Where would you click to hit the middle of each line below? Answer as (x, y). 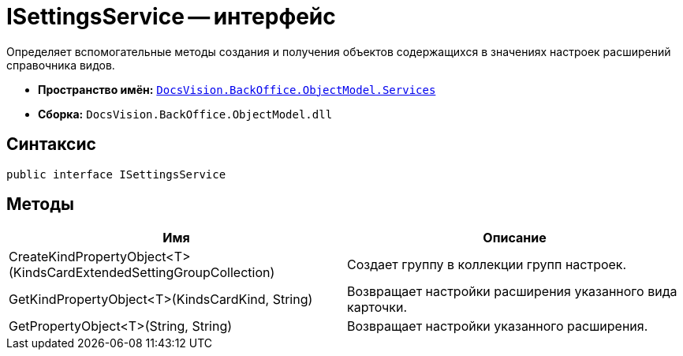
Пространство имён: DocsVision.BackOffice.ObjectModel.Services (237, 89)
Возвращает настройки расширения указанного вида (512, 292)
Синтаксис (51, 144)
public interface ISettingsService (116, 174)
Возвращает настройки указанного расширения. (498, 326)
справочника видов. (61, 65)
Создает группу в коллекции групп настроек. (487, 265)
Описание (515, 238)
